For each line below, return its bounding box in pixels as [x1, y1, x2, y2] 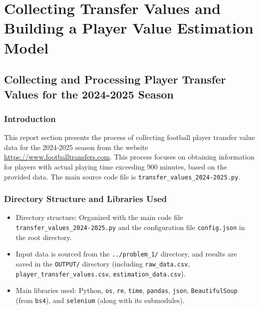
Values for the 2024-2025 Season [4, 86, 174, 101]
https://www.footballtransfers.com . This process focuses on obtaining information [4, 151, 255, 162]
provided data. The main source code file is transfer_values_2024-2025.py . [4, 171, 241, 181]
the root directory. [15, 231, 72, 242]
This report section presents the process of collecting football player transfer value [4, 132, 255, 142]
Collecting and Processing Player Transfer [4, 71, 226, 87]
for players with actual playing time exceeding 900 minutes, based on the [4, 161, 227, 171]
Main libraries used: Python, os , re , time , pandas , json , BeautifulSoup [15, 285, 238, 295]
